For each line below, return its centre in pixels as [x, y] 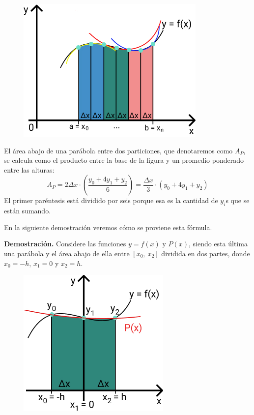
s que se [238, 200]
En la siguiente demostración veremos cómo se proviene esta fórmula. [108, 227]
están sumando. [28, 211]
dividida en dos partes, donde [206, 253]
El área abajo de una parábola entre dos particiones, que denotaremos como [118, 150]
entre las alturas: [29, 169]
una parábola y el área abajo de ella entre [67, 253]
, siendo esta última [218, 244]
